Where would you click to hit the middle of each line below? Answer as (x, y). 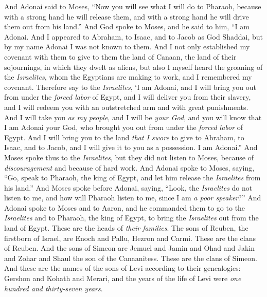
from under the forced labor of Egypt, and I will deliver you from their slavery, (128, 97)
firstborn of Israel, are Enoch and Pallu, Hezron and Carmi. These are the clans (130, 238)
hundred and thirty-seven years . (54, 288)
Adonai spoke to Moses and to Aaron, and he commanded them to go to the (125, 207)
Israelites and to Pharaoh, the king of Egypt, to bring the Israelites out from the (131, 218)
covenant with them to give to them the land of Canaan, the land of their (120, 56)
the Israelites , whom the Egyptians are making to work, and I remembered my (128, 77)
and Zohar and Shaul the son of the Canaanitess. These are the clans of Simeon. (131, 258)
